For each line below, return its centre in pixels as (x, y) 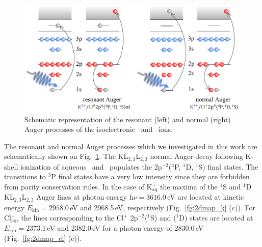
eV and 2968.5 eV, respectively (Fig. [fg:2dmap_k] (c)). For (163, 207)
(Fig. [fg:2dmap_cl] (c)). (43, 238)
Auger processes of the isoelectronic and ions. (99, 129)
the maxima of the (189, 187)
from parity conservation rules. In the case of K (78, 187)
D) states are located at (216, 217)
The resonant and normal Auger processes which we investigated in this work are (131, 146)
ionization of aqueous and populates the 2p (91, 166)
